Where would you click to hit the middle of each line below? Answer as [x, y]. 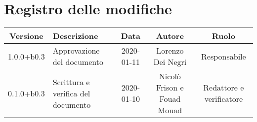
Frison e [170, 88]
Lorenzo [170, 51]
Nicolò [170, 76]
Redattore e [224, 88]
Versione [26, 36]
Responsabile [224, 56]
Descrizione [75, 36]
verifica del [71, 93]
